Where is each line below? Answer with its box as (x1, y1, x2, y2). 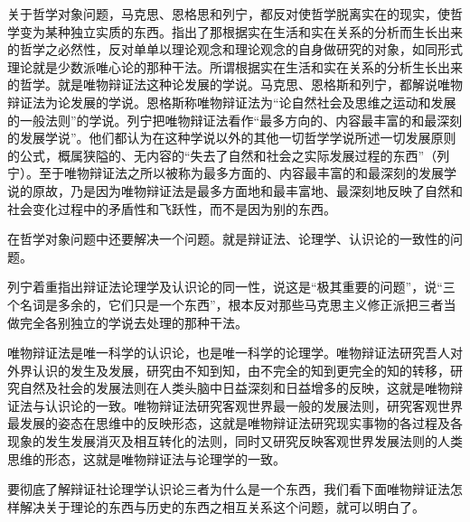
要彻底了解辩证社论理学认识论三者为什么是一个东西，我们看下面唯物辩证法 (7, 480, 450, 499)
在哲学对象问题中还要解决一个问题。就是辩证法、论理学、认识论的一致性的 (7, 229, 450, 248)
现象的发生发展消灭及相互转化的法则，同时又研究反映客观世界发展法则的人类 (7, 432, 463, 451)
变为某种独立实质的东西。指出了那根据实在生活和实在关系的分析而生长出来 (19, 22, 463, 41)
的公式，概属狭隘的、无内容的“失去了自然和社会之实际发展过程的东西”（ (7, 145, 437, 164)
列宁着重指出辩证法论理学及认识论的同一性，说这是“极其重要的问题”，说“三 (7, 277, 456, 296)
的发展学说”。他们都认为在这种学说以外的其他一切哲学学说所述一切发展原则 (7, 128, 456, 147)
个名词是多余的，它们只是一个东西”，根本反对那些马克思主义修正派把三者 (7, 294, 444, 313)
